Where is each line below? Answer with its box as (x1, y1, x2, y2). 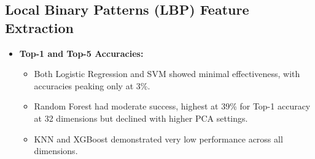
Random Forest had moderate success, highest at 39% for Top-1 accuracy (34, 100, 311, 113)
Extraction (5, 18, 74, 37)
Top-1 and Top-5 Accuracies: (19, 46, 144, 59)
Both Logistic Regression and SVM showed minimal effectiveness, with (34, 67, 300, 80)
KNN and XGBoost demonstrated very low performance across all (34, 132, 283, 145)
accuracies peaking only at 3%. (34, 79, 150, 92)
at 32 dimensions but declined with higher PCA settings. (34, 111, 248, 124)
